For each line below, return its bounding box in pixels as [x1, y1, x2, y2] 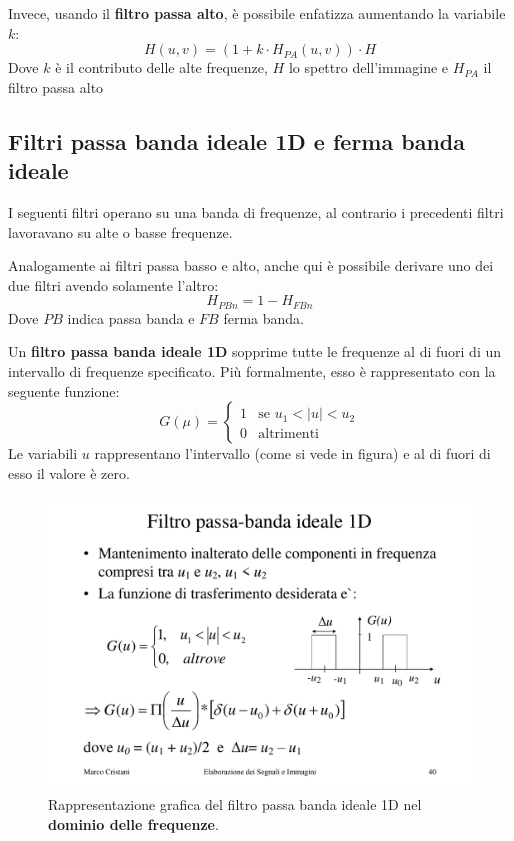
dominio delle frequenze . [48, 813, 219, 834]
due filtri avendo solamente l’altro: [8, 274, 219, 295]
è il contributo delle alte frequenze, [55, 57, 268, 78]
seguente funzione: [8, 380, 120, 401]
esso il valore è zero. [8, 462, 130, 483]
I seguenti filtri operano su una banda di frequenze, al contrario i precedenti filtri [8, 201, 504, 222]
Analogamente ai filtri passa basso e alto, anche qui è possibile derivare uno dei [8, 255, 494, 276]
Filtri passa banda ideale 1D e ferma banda [8, 125, 465, 156]
